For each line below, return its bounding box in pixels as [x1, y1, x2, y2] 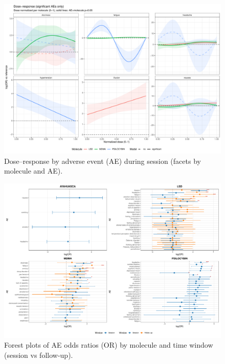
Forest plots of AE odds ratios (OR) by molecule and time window [4, 339, 213, 350]
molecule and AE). [4, 165, 63, 176]
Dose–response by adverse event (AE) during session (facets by [4, 155, 201, 166]
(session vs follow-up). [4, 349, 73, 360]
